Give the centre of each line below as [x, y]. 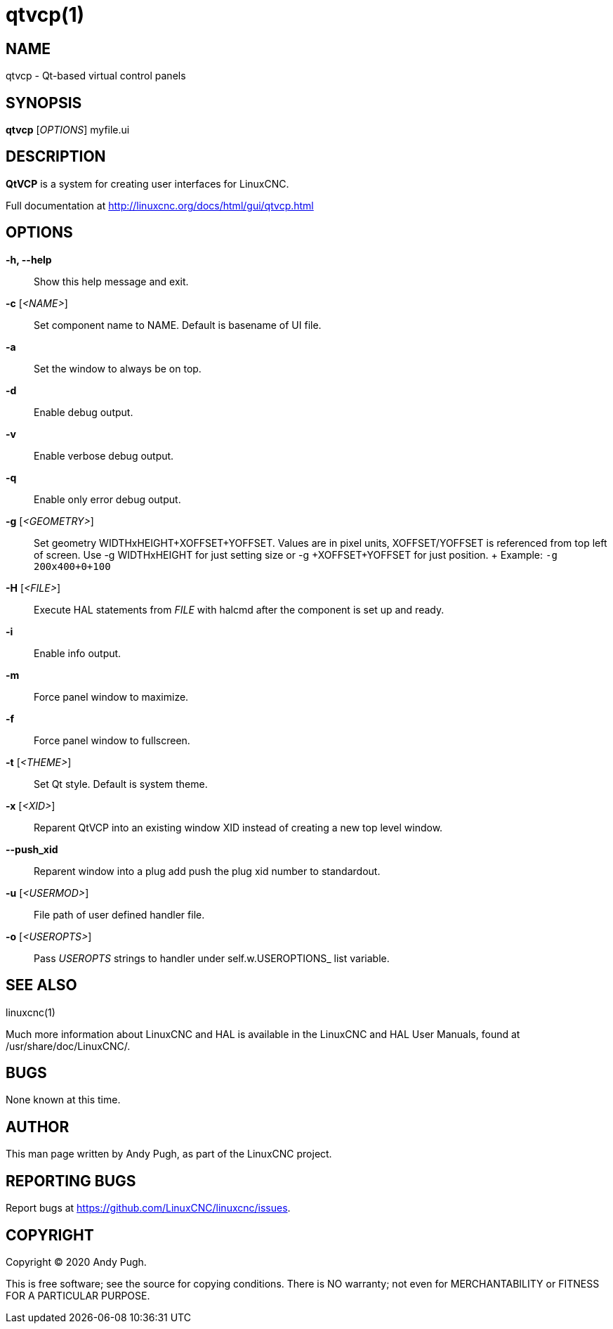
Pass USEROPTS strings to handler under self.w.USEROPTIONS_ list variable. [212, 958]
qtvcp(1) [45, 15]
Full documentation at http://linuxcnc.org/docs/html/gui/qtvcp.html [160, 205]
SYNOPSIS [44, 103]
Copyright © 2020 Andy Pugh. [76, 1262]
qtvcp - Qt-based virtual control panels [96, 76]
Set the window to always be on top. [118, 368]
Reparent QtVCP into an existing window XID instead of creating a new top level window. [238, 827]
